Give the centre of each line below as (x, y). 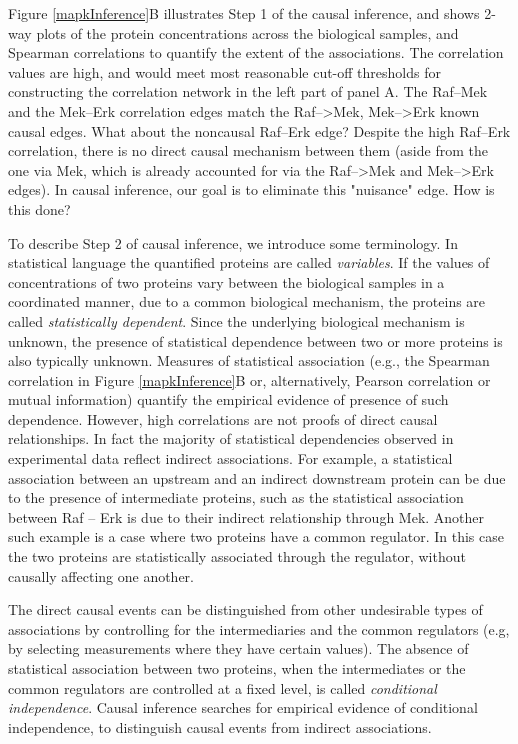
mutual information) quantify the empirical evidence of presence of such (228, 399)
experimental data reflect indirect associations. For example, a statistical (230, 458)
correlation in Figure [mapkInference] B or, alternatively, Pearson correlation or (249, 379)
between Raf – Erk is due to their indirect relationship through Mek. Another (246, 516)
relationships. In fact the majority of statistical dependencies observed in (231, 438)
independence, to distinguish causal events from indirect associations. (220, 726)
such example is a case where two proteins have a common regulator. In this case (256, 536)
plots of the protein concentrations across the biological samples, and (247, 32)
